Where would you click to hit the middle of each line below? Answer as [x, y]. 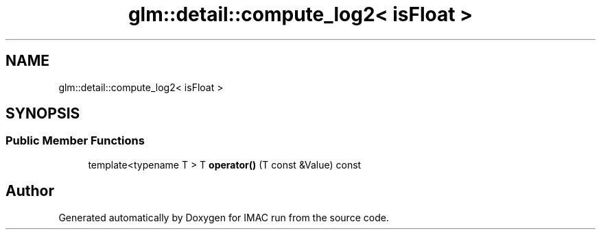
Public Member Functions [75, 141]
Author [30, 191]
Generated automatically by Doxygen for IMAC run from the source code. [224, 217]
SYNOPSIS [43, 114]
